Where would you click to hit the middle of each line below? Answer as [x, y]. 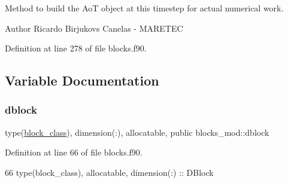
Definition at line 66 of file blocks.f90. [74, 152]
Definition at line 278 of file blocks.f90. [76, 48]
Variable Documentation [82, 80]
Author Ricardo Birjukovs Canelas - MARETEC [94, 28]
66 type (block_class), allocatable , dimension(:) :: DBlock [109, 172]
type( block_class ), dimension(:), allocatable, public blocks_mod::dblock [137, 132]
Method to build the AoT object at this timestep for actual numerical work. [144, 8]
